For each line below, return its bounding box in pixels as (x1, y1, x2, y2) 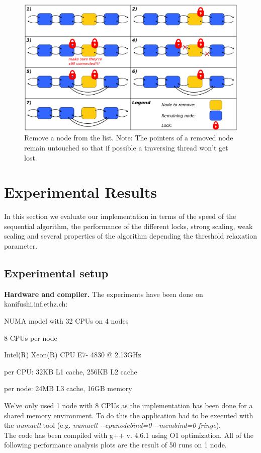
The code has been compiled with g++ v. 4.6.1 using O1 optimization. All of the (4, 429, 253, 440)
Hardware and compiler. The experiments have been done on (4, 288, 203, 299)
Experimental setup (4, 265, 109, 281)
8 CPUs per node (4, 332, 57, 343)
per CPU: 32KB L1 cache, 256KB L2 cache (4, 366, 137, 376)
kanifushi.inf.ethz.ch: (4, 298, 68, 309)
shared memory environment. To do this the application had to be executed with (4, 410, 253, 420)
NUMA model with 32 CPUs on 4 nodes (4, 316, 129, 326)
